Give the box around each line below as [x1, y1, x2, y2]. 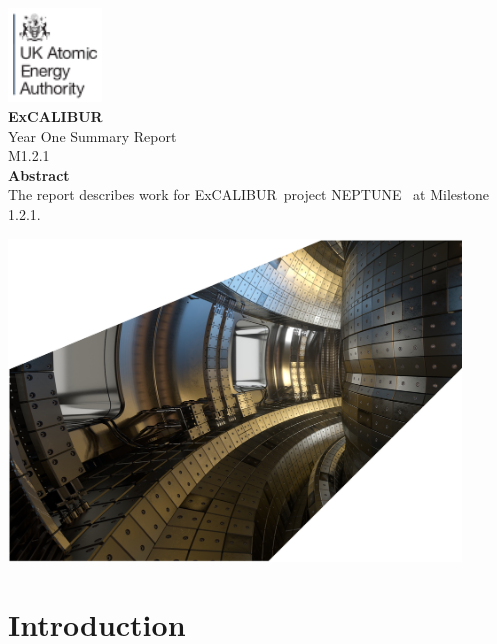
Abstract [8, 164, 70, 185]
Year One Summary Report [8, 125, 177, 146]
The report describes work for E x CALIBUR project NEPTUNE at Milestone [8, 184, 490, 205]
